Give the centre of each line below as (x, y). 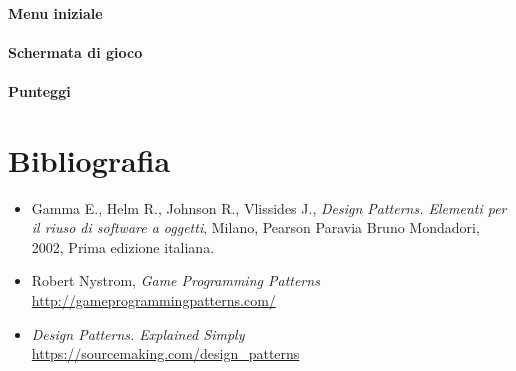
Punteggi (39, 90)
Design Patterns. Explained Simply (138, 333)
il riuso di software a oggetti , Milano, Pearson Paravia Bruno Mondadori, (255, 227)
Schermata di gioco (75, 51)
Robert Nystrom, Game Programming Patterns (175, 280)
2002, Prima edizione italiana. (123, 246)
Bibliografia (89, 159)
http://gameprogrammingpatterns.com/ (153, 300)
